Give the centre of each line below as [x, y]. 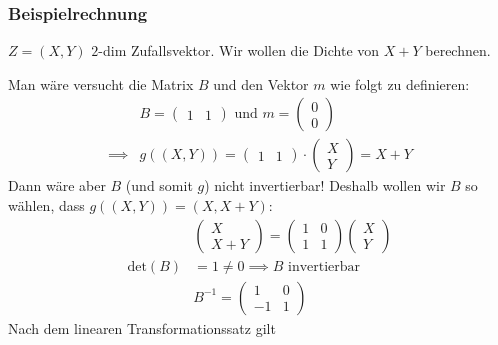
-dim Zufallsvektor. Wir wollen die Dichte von [239, 50]
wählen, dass [46, 205]
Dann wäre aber [57, 185]
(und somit [159, 185]
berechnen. [458, 50]
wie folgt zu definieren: [400, 83]
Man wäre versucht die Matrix [101, 83]
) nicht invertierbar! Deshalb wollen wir [325, 185]
